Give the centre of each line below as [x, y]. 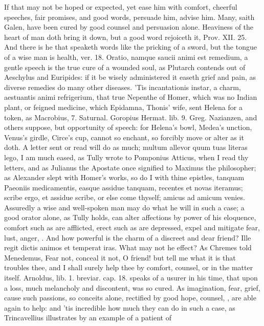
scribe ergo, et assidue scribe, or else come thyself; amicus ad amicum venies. [125, 197]
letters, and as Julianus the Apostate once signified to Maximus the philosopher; [130, 167]
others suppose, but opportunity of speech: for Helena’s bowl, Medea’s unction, [128, 127]
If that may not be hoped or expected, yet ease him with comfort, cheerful [121, 7]
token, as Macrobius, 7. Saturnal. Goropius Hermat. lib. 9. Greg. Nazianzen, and [131, 117]
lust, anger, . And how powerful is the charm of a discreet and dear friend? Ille [128, 237]
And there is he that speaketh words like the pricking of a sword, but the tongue [130, 47]
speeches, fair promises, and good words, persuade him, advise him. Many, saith [129, 17]
